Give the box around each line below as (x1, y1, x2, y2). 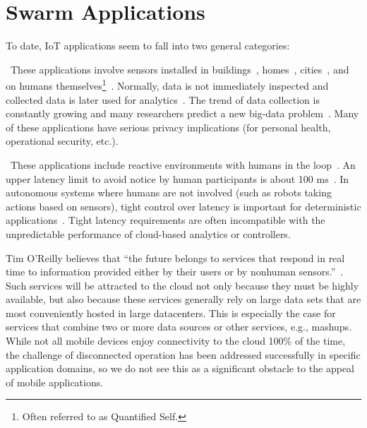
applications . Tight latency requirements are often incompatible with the (6, 213, 325, 227)
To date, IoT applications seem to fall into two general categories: (6, 38, 290, 53)
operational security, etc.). (6, 133, 119, 148)
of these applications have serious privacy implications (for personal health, (6, 119, 331, 134)
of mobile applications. (6, 374, 104, 389)
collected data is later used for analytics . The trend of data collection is (6, 92, 320, 107)
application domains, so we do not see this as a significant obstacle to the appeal (6, 361, 355, 376)
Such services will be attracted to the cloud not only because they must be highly (6, 278, 359, 292)
